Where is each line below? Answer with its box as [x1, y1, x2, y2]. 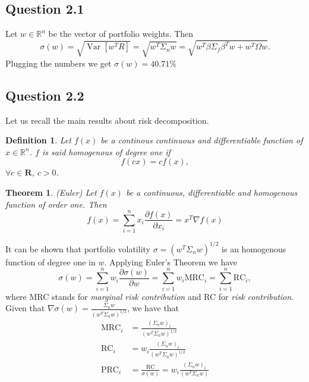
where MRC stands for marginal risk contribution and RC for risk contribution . [5, 290, 294, 302]
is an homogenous [222, 242, 286, 255]
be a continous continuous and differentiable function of [100, 134, 303, 146]
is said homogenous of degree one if [42, 145, 171, 158]
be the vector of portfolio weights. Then [48, 27, 194, 40]
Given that [5, 302, 45, 314]
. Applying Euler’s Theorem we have [104, 255, 237, 268]
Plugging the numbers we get [5, 57, 112, 69]
